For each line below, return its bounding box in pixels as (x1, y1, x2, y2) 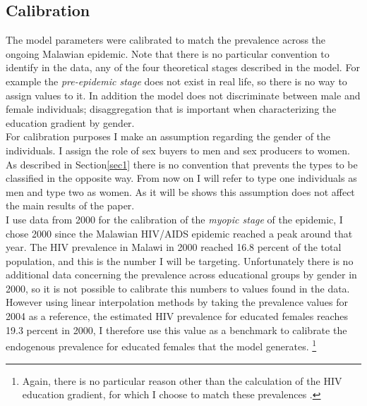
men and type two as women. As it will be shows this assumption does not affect (6, 184, 355, 199)
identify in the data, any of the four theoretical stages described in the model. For (6, 60, 360, 75)
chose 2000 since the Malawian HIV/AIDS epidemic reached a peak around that (6, 226, 353, 240)
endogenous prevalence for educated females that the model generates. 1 (6, 337, 317, 353)
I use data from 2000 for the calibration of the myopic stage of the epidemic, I (6, 211, 343, 226)
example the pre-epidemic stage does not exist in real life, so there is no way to (6, 73, 347, 88)
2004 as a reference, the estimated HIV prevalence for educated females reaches (6, 309, 348, 324)
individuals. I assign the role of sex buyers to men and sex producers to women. (6, 142, 350, 157)
